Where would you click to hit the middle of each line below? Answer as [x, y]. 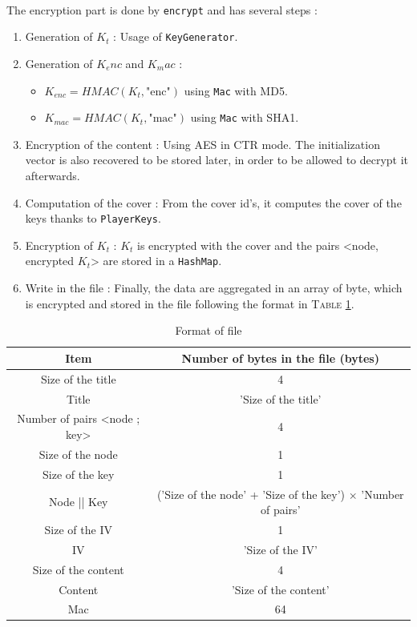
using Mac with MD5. [236, 90]
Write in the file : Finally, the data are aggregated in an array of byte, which [214, 288]
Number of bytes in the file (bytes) [280, 358]
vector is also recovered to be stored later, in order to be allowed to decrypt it [217, 160]
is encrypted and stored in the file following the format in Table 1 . [190, 303]
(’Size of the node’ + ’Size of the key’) [251, 494]
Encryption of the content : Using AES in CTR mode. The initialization [202, 144]
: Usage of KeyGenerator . [176, 36]
